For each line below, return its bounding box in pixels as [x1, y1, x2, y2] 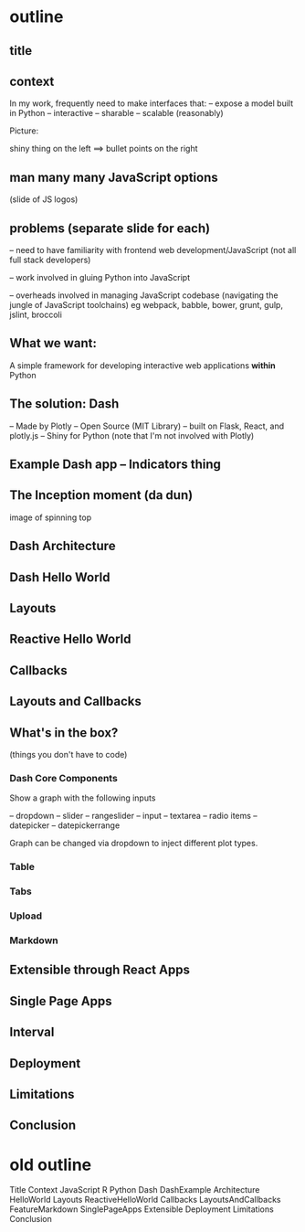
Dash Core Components [9, 771, 119, 784]
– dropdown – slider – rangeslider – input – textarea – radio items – [9, 811, 258, 822]
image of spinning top [9, 512, 92, 523]
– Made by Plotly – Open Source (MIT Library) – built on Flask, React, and [9, 420, 285, 431]
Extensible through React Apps [9, 962, 190, 978]
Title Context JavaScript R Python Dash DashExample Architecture [9, 1184, 260, 1195]
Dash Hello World [9, 569, 111, 585]
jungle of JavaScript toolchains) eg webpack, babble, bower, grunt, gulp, [9, 300, 283, 311]
